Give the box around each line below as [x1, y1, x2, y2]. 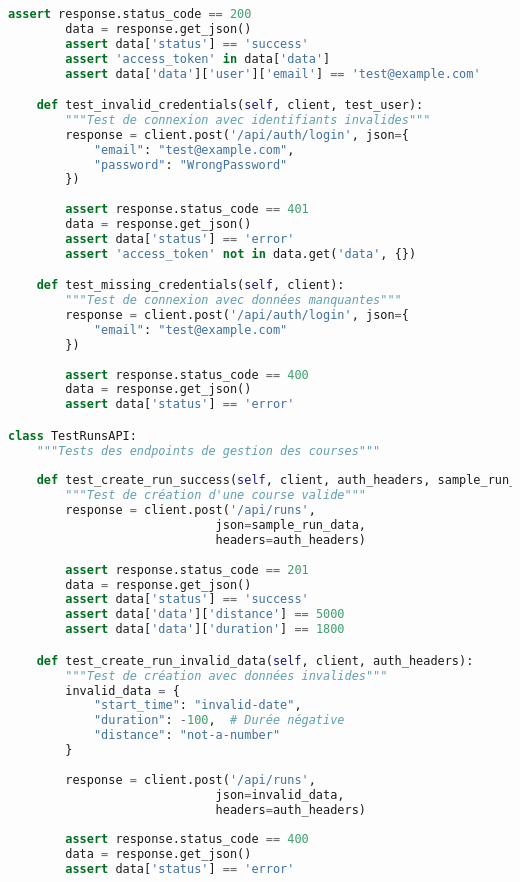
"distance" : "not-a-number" [93, 728, 281, 743]
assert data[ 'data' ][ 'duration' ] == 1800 [65, 622, 345, 637]
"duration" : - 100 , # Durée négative [93, 713, 345, 728]
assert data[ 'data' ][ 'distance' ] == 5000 [65, 607, 345, 622]
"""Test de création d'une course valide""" [65, 488, 366, 503]
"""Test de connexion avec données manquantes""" [65, 293, 402, 308]
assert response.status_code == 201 [65, 562, 309, 577]
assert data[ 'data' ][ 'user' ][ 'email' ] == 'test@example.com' [65, 66, 481, 81]
